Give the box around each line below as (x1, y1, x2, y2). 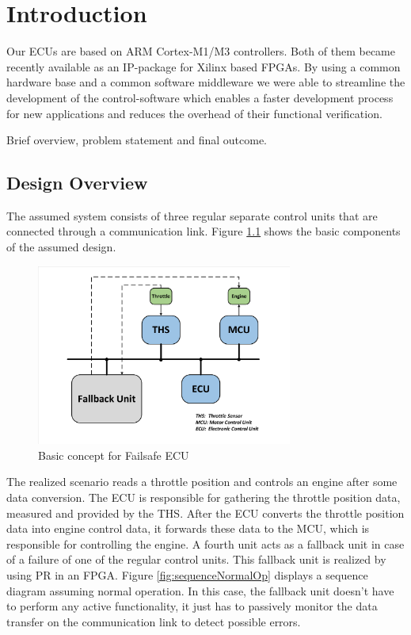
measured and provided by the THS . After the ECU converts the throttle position (6, 504, 405, 521)
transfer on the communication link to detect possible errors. (6, 613, 301, 629)
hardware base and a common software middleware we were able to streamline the (6, 74, 405, 90)
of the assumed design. (6, 239, 116, 255)
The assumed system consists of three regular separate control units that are (6, 207, 378, 224)
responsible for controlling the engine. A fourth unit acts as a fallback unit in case (6, 535, 405, 552)
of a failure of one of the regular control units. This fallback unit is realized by (6, 551, 386, 568)
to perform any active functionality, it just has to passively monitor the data (6, 598, 378, 614)
